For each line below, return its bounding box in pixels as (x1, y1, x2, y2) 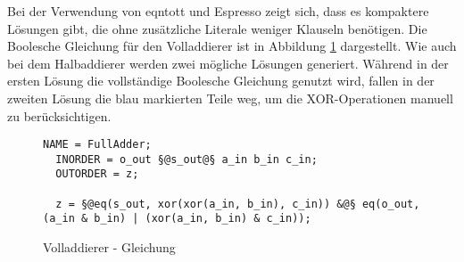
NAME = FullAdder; (43, 138, 152, 151)
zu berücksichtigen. (7, 106, 112, 125)
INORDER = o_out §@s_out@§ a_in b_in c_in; (55, 152, 318, 166)
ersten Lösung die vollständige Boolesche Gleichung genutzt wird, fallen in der (7, 71, 435, 90)
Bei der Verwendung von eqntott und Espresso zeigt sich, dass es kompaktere (7, 2, 429, 20)
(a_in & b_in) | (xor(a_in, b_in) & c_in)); (43, 212, 311, 225)
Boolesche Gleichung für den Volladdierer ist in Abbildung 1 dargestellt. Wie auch (7, 37, 457, 55)
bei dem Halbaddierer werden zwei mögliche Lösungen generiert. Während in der (7, 53, 449, 72)
